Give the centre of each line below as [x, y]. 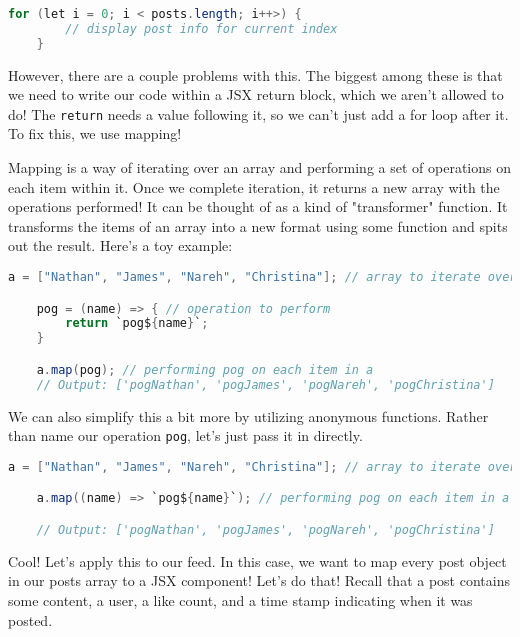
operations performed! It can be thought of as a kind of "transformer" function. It [258, 206]
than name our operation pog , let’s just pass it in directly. [185, 435]
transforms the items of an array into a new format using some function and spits [258, 225]
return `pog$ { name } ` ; [137, 323]
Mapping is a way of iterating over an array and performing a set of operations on [259, 167]
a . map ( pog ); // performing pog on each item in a [205, 369]
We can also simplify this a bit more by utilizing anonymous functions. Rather [248, 415]
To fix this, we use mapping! [95, 133]
